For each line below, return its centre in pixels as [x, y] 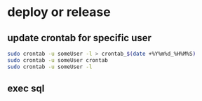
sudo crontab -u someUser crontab [58, 60]
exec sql [26, 89]
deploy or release [59, 12]
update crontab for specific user [80, 38]
